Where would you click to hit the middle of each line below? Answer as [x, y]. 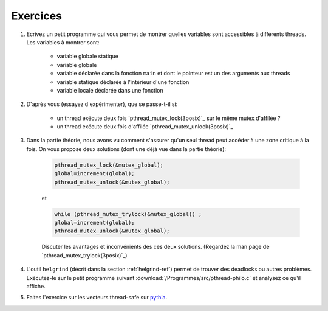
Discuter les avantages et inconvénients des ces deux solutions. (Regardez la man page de [155, 247]
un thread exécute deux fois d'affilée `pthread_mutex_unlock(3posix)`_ [145, 127]
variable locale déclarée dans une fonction [110, 90]
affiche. [36, 286]
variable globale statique [87, 56]
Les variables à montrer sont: [63, 42]
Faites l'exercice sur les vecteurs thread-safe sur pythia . [97, 298]
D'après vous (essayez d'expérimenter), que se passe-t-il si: [102, 104]
